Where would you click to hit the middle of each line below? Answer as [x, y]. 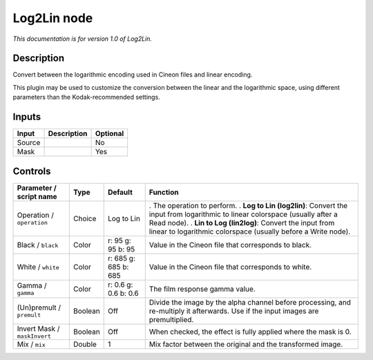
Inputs [27, 117]
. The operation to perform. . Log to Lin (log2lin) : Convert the [248, 205]
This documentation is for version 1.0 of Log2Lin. [82, 39]
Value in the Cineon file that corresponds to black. [230, 245]
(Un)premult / [39, 307]
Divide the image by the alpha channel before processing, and [250, 302]
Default [120, 192]
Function [164, 192]
